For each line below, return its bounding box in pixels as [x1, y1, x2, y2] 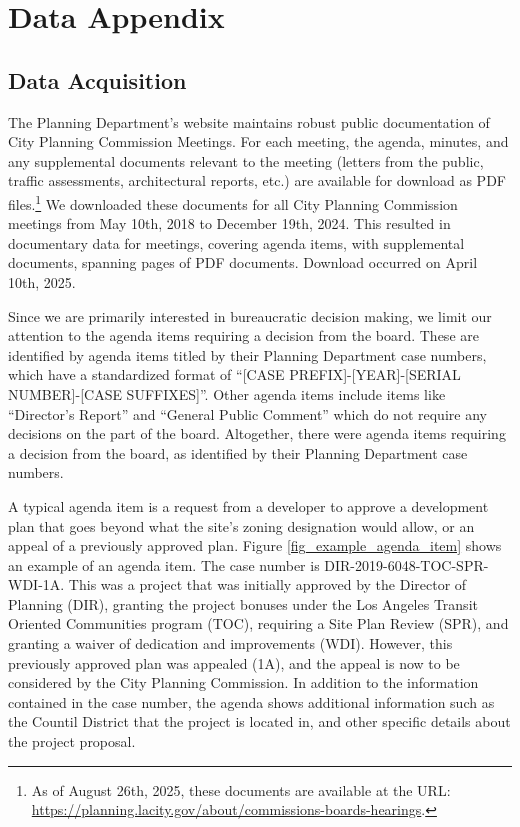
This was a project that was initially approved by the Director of [68, 574, 467, 595]
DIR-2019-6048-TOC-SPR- [324, 554, 489, 575]
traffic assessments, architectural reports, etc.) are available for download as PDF [8, 170, 506, 191]
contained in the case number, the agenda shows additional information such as [8, 691, 495, 712]
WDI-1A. [8, 574, 65, 595]
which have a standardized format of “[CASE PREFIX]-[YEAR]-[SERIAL [8, 364, 461, 385]
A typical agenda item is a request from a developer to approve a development [8, 495, 489, 516]
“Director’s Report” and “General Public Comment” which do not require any [8, 403, 487, 424]
